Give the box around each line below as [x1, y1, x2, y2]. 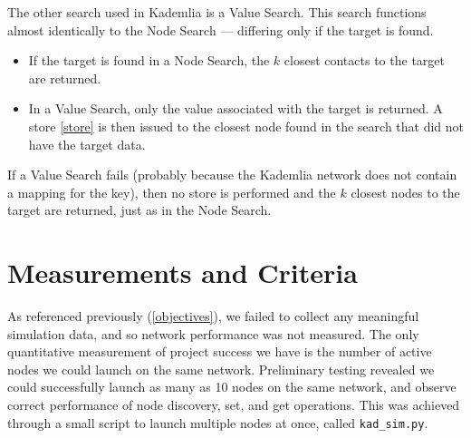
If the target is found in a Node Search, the [28, 51, 270, 70]
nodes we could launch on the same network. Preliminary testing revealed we [7, 359, 435, 378]
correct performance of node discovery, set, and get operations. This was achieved [7, 395, 460, 414]
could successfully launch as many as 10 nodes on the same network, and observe [7, 377, 457, 396]
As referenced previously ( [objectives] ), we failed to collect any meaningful [7, 307, 419, 326]
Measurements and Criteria [7, 254, 358, 291]
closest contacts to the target [284, 51, 445, 70]
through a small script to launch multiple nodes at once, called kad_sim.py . [7, 413, 428, 432]
